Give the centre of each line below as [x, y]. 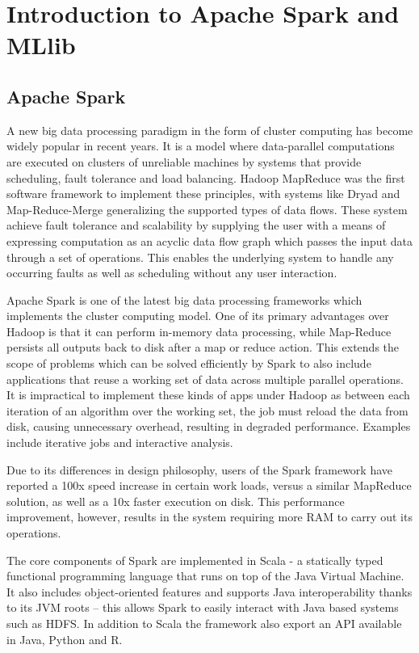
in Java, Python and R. [65, 639]
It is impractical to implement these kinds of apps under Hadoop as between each [208, 395]
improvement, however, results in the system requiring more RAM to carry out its [209, 517]
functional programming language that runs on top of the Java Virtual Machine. [205, 576]
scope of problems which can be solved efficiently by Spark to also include [189, 363]
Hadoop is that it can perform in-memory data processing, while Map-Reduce [199, 331]
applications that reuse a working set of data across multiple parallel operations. [205, 379]
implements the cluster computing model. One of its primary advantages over [198, 316]
